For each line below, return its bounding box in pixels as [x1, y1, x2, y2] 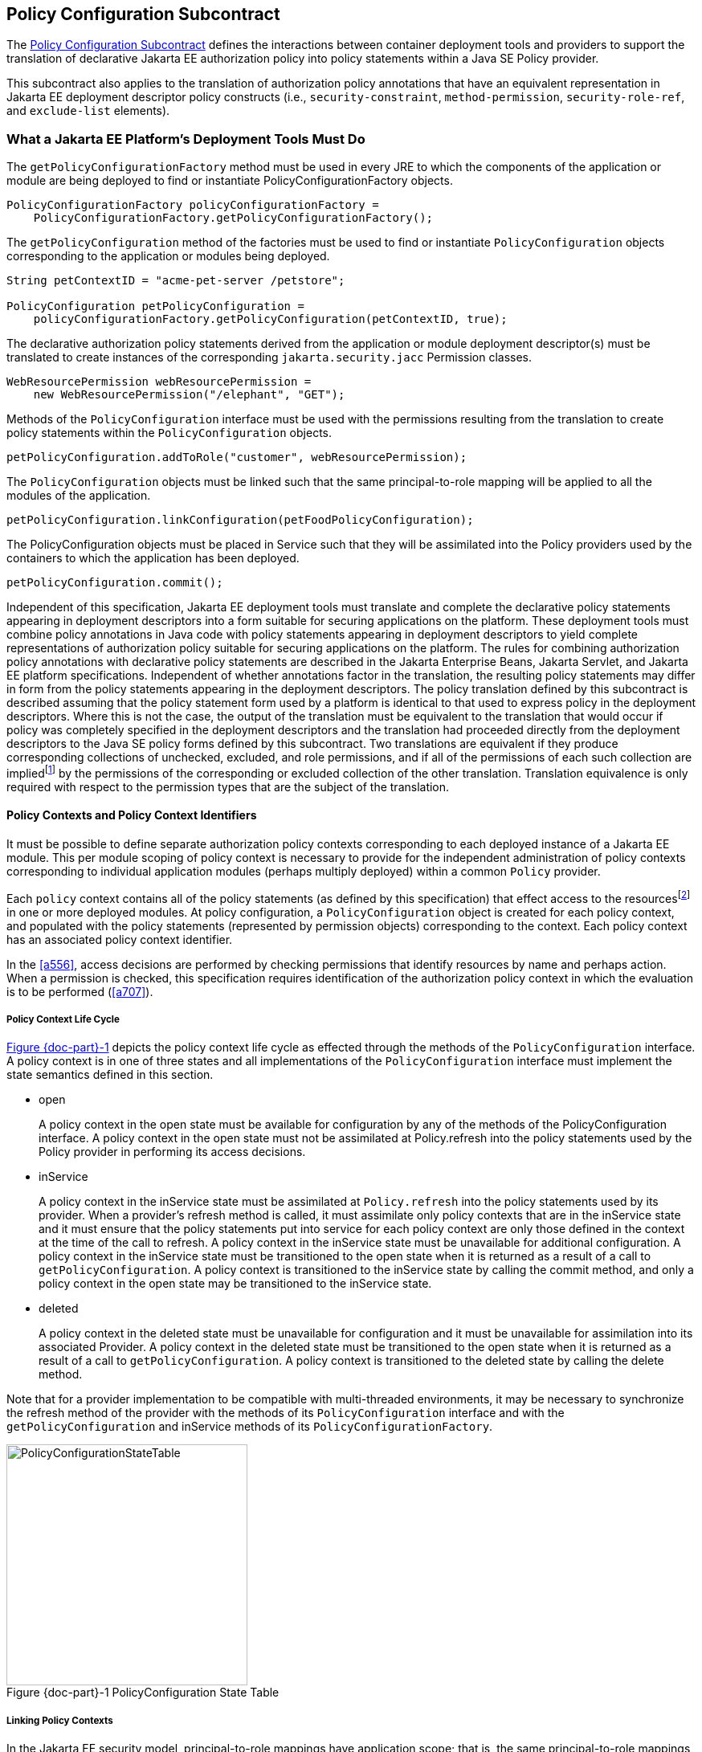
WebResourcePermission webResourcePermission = [6, 375, 312, 389]
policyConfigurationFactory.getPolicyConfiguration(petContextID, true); [33, 312, 508, 326]
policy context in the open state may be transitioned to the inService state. [39, 1276, 432, 1291]
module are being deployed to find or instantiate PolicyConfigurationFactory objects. [6, 174, 453, 188]
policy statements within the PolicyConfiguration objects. [6, 426, 332, 440]
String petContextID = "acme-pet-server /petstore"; [6, 274, 345, 288]
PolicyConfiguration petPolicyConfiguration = [6, 300, 304, 313]
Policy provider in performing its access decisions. [39, 1145, 306, 1159]
